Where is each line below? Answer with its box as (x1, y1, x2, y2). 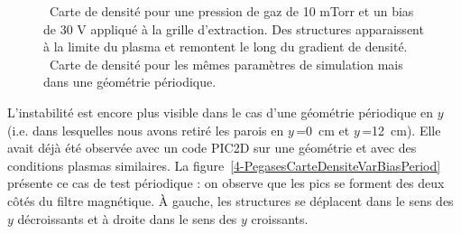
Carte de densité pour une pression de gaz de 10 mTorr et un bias (49, 2, 414, 20)
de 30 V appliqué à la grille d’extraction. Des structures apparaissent (43, 19, 424, 38)
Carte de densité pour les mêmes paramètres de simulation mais (49, 54, 403, 73)
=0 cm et (296, 120, 350, 139)
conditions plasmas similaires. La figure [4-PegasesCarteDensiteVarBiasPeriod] (7, 155, 441, 174)
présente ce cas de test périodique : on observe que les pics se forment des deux (7, 173, 445, 192)
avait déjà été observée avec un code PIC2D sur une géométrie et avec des (7, 138, 417, 157)
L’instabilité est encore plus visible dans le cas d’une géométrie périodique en (7, 102, 434, 121)
